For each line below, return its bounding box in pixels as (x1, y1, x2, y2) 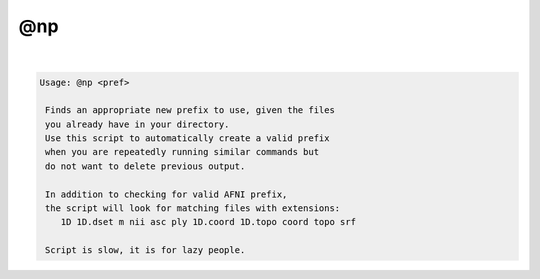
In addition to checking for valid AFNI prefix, (45, 188, 288, 200)
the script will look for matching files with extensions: (45, 203, 341, 214)
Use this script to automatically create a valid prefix (45, 133, 330, 144)
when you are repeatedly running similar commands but (45, 146, 320, 158)
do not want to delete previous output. (45, 160, 246, 172)
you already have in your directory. (45, 118, 230, 130)
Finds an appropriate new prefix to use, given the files (45, 105, 335, 116)
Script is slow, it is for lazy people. (45, 245, 246, 256)
